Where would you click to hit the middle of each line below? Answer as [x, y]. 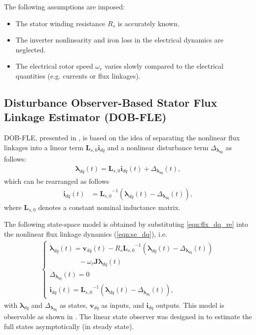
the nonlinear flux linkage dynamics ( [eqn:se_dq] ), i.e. [86, 233]
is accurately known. [148, 23]
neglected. [31, 49]
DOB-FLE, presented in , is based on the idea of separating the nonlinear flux [122, 138]
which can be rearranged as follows [57, 181]
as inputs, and [123, 305]
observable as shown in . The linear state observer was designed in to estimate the [128, 316]
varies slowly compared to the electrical [164, 66]
